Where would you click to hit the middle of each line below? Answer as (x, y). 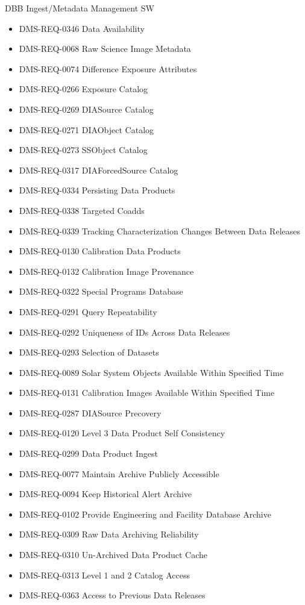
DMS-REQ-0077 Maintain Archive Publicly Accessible (119, 473)
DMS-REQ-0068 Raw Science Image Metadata (105, 49)
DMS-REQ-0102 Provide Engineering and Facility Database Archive (145, 514)
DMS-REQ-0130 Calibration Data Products (100, 251)
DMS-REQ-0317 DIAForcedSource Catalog (99, 170)
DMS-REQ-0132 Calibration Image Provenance (106, 271)
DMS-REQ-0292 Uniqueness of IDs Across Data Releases (124, 332)
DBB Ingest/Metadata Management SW (80, 8)
